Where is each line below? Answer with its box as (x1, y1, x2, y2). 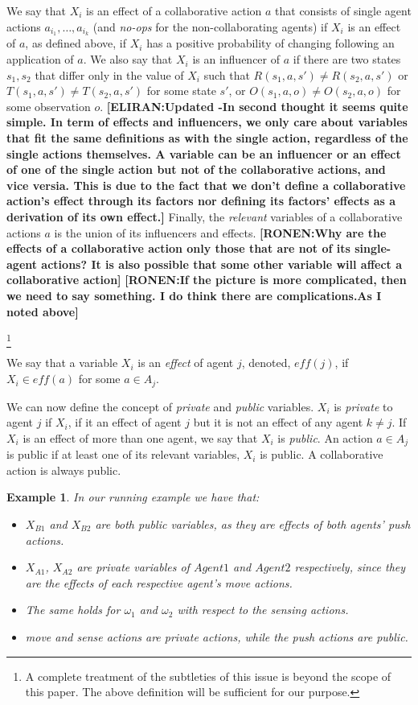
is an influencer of (192, 51, 281, 68)
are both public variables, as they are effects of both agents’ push (95, 515, 411, 532)
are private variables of (76, 559, 190, 575)
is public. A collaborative (260, 446, 383, 463)
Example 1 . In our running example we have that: (6, 489, 260, 505)
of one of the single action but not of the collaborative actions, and (6, 161, 386, 178)
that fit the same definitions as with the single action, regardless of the (6, 130, 408, 146)
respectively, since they (294, 559, 406, 575)
